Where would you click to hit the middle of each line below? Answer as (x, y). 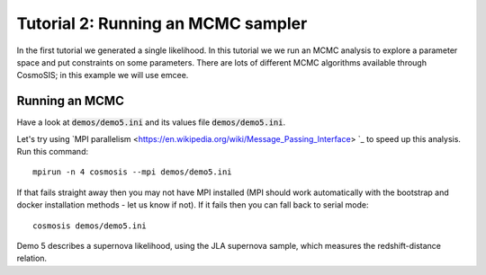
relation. (32, 258)
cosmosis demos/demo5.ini (90, 226)
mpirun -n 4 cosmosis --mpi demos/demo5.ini (133, 172)
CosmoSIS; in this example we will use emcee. (103, 75)
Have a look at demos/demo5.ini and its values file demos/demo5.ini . (151, 122)
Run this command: (53, 152)
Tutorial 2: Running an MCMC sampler (162, 23)
